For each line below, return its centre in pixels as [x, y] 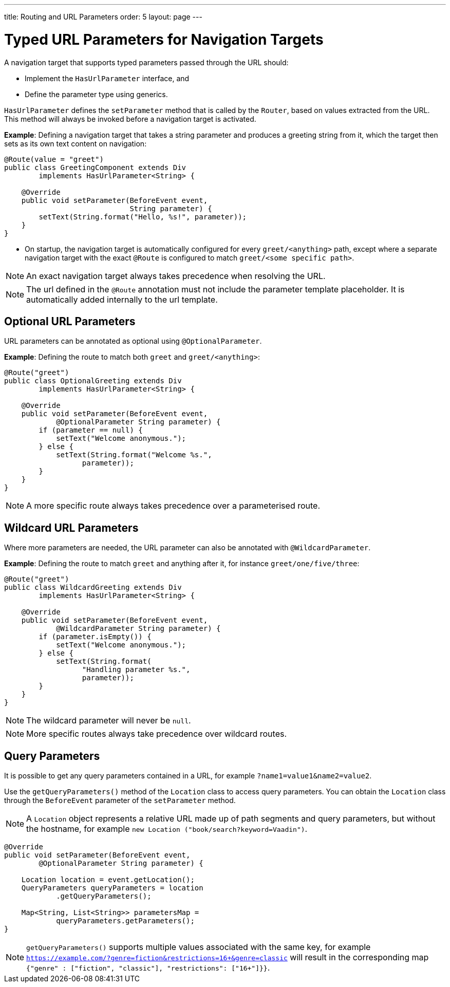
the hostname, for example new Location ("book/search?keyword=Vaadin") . [167, 829]
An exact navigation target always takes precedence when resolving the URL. [176, 276]
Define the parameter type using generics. [96, 94]
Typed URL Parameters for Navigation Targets [164, 39]
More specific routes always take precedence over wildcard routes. [157, 734]
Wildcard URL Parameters [71, 528]
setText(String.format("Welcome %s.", [134, 455]
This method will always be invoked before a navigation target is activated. [130, 119]
